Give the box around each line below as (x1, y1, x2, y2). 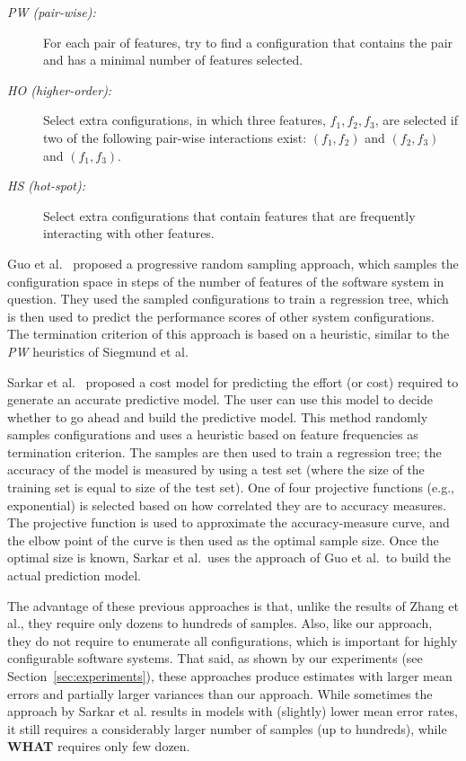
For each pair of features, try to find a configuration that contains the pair (43, 32, 453, 51)
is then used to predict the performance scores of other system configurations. (7, 306, 435, 325)
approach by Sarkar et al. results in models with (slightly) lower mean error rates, (7, 702, 459, 721)
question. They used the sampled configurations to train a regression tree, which (7, 289, 449, 308)
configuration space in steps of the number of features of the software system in (7, 271, 444, 290)
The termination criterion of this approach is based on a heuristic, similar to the (7, 324, 450, 343)
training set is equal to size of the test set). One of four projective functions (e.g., (7, 478, 454, 497)
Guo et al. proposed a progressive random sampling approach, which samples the (7, 253, 459, 272)
